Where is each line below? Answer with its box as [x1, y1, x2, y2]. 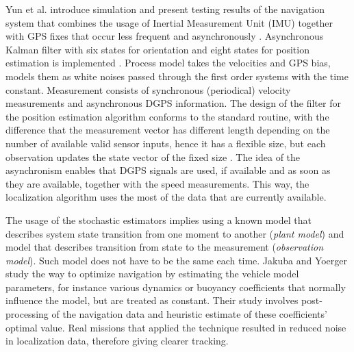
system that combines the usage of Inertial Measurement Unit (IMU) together [5, 15, 333, 29]
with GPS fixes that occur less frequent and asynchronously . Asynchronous [5, 29, 324, 43]
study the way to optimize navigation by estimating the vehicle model [5, 266, 299, 281]
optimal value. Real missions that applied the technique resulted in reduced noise [5, 320, 346, 334]
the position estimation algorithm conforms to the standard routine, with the [5, 109, 329, 123]
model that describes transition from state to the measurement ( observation [5, 240, 324, 254]
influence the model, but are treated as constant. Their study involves [5, 293, 299, 307]
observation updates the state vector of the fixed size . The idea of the [5, 149, 301, 164]
